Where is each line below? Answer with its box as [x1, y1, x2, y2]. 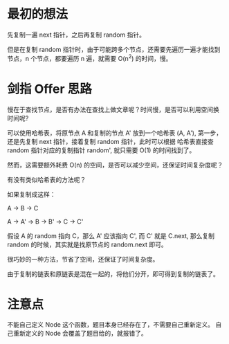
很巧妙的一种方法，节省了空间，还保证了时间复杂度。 [7, 255, 159, 263]
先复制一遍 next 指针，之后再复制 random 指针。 [7, 30, 145, 39]
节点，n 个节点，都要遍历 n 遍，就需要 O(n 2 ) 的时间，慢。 [7, 53, 172, 62]
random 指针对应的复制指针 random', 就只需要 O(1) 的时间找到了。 [7, 146, 196, 154]
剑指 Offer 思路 [7, 81, 92, 97]
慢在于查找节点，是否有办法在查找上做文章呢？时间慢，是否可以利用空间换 [7, 105, 219, 114]
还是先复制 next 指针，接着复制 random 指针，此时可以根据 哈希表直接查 [7, 137, 214, 145]
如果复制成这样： [7, 190, 56, 198]
